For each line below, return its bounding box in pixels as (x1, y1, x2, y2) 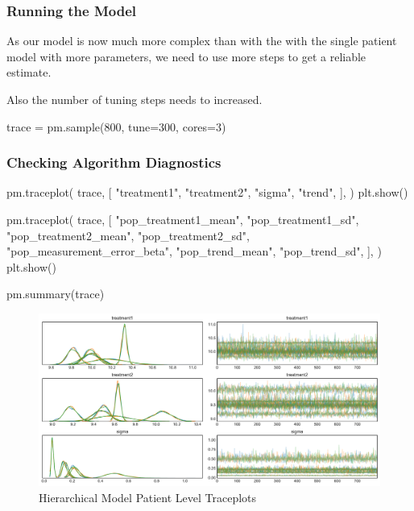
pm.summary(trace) (6, 285, 105, 302)
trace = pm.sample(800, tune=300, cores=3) (6, 118, 226, 135)
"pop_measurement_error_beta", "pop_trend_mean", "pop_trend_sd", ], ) (6, 243, 382, 260)
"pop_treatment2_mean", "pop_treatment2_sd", (6, 226, 250, 243)
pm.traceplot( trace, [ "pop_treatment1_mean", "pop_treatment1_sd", (6, 211, 359, 227)
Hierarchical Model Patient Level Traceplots (39, 488, 257, 505)
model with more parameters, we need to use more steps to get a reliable (6, 48, 366, 64)
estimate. (6, 64, 52, 81)
